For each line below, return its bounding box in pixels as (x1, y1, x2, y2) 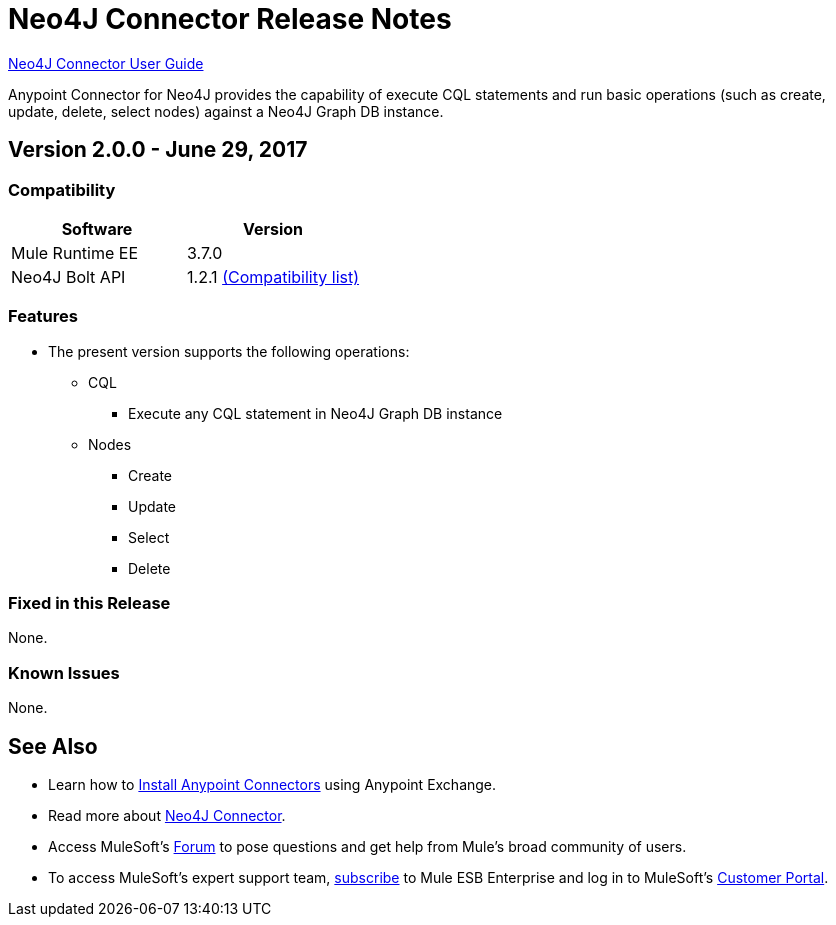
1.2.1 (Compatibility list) (187, 266, 360, 287)
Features (8, 306, 78, 327)
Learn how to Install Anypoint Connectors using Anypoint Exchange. (48, 776, 497, 794)
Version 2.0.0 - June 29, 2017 (8, 137, 308, 163)
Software (61, 218, 133, 239)
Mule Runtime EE (11, 242, 139, 263)
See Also (8, 733, 98, 759)
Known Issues (8, 662, 120, 683)
